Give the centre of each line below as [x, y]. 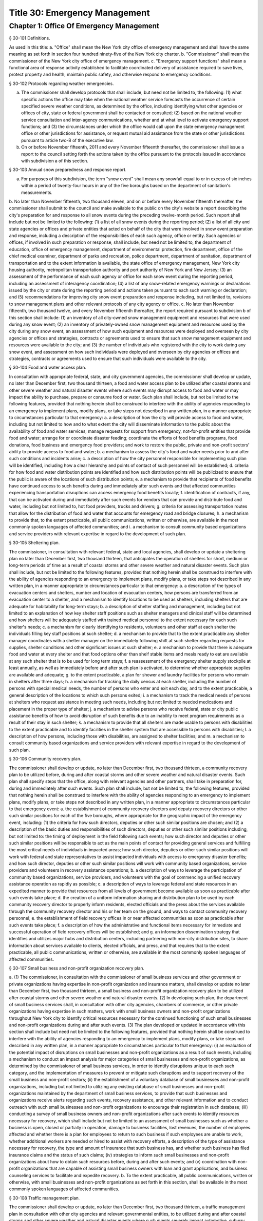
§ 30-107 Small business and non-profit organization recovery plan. [77, 968]
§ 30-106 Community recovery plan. [45, 759]
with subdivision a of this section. [55, 161]
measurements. [37, 192]
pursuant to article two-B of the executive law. [67, 140]
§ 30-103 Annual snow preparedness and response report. [68, 170]
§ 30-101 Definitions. [30, 38]
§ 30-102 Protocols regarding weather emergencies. [61, 84]
